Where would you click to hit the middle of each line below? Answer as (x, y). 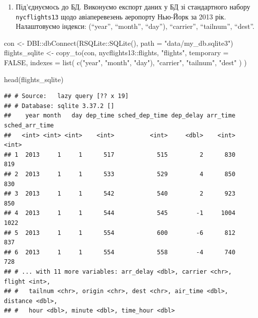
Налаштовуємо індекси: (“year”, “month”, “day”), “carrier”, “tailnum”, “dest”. (135, 26)
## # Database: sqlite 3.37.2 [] (59, 106)
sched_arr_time (29, 125)
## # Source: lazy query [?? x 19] (66, 96)
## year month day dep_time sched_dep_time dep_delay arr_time (120, 116)
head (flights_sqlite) (34, 79)
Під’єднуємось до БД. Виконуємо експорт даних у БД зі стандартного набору (133, 6)
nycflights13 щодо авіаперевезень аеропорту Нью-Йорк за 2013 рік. (121, 16)
